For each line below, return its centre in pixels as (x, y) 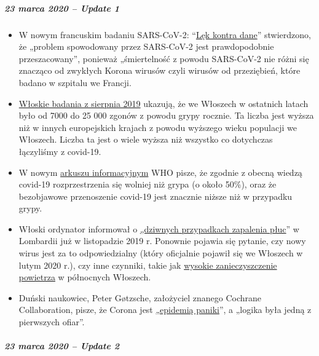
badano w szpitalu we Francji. (75, 82)
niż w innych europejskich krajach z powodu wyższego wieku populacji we (158, 127)
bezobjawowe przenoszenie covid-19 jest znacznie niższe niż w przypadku (156, 196)
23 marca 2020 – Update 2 (62, 346)
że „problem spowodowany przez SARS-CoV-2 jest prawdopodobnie (146, 46)
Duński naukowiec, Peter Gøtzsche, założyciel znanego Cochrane (140, 297)
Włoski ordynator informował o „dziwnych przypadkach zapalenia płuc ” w (159, 228)
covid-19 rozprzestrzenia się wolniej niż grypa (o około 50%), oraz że (148, 184)
